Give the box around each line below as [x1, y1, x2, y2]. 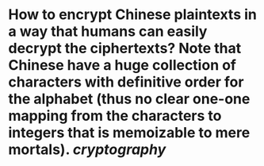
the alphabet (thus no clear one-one [8, 90, 251, 108]
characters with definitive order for [8, 73, 244, 91]
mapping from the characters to [8, 107, 222, 125]
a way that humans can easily [8, 22, 208, 41]
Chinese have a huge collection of [8, 56, 236, 75]
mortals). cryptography [8, 141, 166, 159]
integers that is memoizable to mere [8, 124, 251, 142]
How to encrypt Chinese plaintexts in [8, 6, 258, 24]
